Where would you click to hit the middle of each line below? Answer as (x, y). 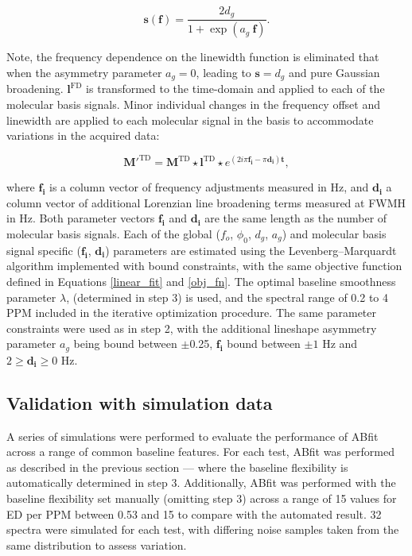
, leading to (223, 72)
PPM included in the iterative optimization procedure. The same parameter (192, 313)
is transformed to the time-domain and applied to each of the (235, 89)
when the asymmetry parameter (84, 72)
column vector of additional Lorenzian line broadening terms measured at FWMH (206, 202)
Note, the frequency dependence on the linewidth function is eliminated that (193, 57)
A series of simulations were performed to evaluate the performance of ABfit (192, 436)
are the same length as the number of (296, 218)
